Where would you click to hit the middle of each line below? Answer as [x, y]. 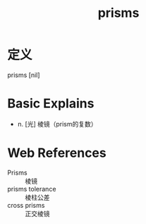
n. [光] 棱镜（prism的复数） [57, 124]
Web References [57, 153]
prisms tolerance [32, 189]
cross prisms [26, 205]
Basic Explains [51, 104]
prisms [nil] [24, 75]
